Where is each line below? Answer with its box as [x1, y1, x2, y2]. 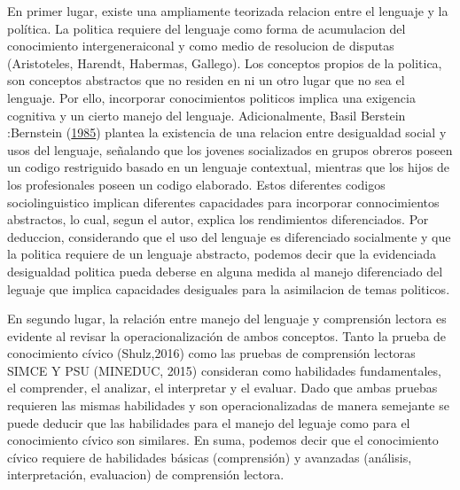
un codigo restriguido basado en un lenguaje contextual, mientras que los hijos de [7, 158, 450, 176]
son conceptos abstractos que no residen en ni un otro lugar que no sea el [7, 71, 405, 89]
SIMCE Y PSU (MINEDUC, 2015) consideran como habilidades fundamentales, [7, 361, 441, 379]
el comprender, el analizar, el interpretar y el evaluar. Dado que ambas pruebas [7, 378, 438, 397]
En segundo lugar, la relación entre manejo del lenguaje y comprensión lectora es [7, 309, 447, 328]
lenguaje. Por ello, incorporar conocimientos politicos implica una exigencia [7, 88, 416, 106]
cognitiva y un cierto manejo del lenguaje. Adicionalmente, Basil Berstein [7, 105, 406, 124]
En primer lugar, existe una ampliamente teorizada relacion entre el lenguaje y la [7, 2, 448, 19]
